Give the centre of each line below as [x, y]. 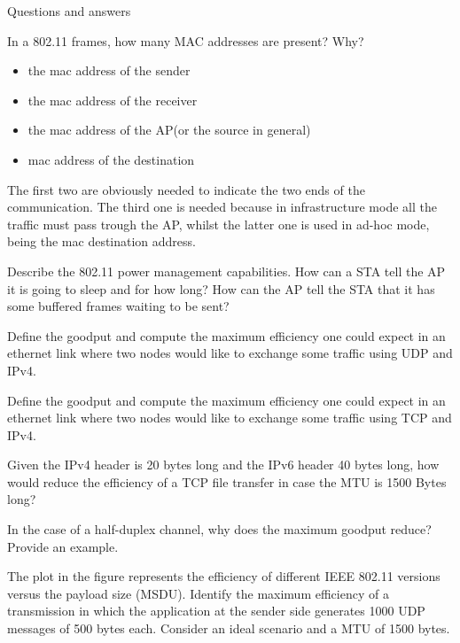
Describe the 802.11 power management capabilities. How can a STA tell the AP [226, 271]
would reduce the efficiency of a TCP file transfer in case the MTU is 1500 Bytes [227, 481]
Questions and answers [69, 11]
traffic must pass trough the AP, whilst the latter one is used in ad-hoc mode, [218, 224]
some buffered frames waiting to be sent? [118, 306]
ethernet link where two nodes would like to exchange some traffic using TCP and [230, 418]
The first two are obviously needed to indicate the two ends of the [186, 189]
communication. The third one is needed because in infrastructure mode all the [222, 207]
